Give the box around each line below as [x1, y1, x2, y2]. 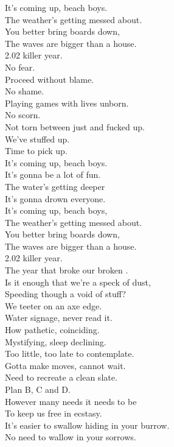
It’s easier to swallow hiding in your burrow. [5, 418, 170, 431]
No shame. [5, 85, 44, 97]
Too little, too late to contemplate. [5, 347, 134, 360]
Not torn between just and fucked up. [5, 120, 145, 133]
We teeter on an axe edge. [5, 299, 102, 312]
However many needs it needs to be [5, 395, 137, 407]
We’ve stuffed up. [5, 132, 70, 145]
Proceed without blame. [5, 72, 94, 85]
